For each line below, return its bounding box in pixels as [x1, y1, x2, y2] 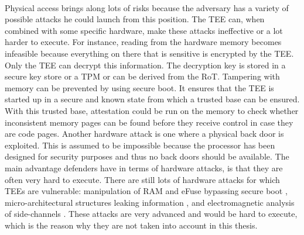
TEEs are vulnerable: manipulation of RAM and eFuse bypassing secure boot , [5, 185, 288, 197]
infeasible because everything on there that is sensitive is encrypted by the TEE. [5, 47, 294, 59]
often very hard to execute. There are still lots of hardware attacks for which [5, 173, 280, 185]
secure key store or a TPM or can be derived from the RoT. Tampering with [5, 70, 280, 82]
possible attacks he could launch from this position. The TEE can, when [5, 13, 265, 25]
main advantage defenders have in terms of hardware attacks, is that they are [5, 161, 283, 174]
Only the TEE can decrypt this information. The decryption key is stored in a [5, 58, 286, 71]
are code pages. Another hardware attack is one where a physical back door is [5, 127, 284, 140]
